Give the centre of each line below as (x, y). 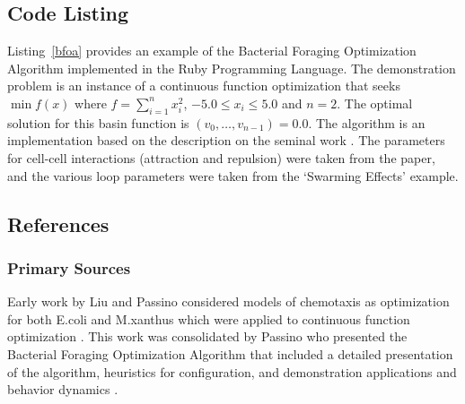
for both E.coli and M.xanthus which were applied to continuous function (209, 318)
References (58, 223)
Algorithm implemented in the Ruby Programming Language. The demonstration (232, 68)
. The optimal (375, 103)
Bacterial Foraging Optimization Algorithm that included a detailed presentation (230, 353)
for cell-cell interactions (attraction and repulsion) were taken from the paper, (221, 157)
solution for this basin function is (98, 122)
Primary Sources (69, 267)
